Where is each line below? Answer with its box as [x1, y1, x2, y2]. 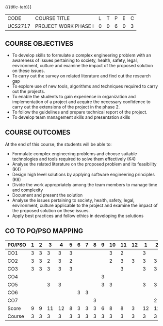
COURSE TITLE [35, 15, 70, 22]
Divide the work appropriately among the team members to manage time [12, 181, 158, 187]
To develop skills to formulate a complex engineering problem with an [12, 53, 151, 58]
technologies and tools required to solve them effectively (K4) [12, 156, 136, 162]
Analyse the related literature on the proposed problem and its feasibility [12, 161, 157, 167]
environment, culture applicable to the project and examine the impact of [12, 202, 158, 208]
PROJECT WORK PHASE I [35, 23, 94, 30]
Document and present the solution [12, 192, 83, 198]
